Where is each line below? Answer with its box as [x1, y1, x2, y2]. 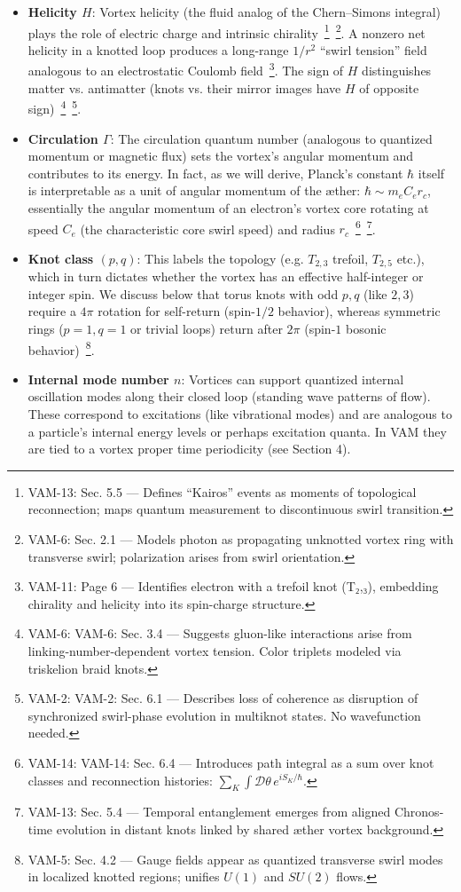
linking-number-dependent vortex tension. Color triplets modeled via [27, 641, 402, 659]
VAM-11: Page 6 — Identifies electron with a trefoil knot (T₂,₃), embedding [27, 577, 439, 596]
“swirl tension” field [319, 40, 427, 59]
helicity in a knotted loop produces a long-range [27, 40, 289, 59]
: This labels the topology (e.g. [137, 249, 304, 267]
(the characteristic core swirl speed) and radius [80, 219, 335, 238]
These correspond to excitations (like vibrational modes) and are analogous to [27, 405, 452, 423]
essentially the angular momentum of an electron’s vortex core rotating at [27, 198, 429, 217]
